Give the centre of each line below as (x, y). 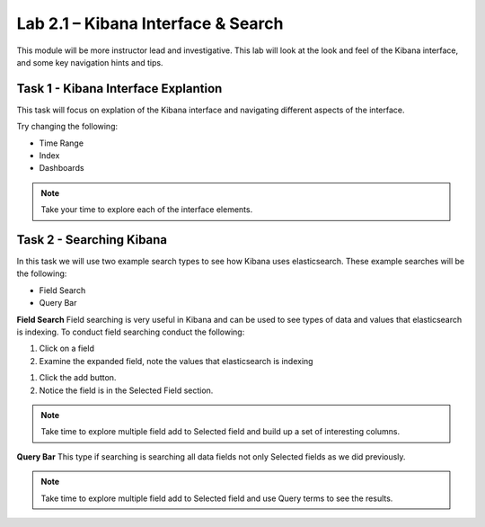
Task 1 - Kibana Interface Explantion (119, 89)
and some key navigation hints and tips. (90, 62)
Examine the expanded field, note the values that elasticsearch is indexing (176, 361)
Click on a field (66, 348)
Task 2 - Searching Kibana (92, 240)
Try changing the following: (67, 127)
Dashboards (62, 168)
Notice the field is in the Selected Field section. (126, 390)
